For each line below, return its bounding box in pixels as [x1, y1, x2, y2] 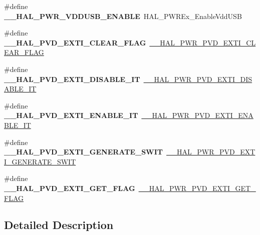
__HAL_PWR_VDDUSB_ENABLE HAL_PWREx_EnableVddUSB [4, 10, 242, 21]
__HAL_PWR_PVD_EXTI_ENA [141, 110, 253, 120]
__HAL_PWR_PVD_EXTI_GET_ [138, 182, 256, 193]
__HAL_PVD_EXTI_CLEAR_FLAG [4, 37, 146, 47]
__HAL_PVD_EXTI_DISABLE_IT [4, 73, 140, 84]
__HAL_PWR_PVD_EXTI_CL [149, 37, 256, 47]
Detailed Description [4, 217, 114, 232]
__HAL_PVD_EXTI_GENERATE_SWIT [4, 146, 163, 157]
